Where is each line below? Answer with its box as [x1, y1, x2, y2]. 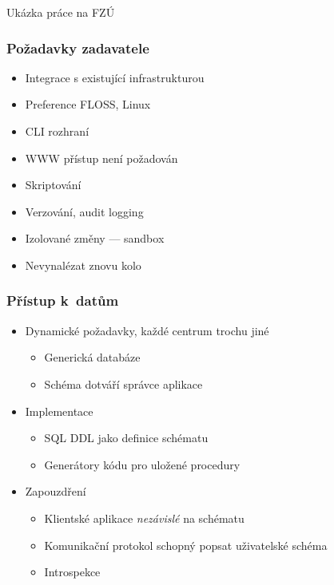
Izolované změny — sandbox [25, 230, 165, 247]
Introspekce [44, 563, 101, 580]
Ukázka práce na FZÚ [6, 4, 115, 20]
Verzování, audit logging [25, 203, 144, 219]
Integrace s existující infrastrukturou [25, 69, 205, 85]
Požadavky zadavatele [6, 38, 149, 57]
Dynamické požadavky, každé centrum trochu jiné [25, 322, 269, 338]
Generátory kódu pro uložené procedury [44, 456, 241, 472]
